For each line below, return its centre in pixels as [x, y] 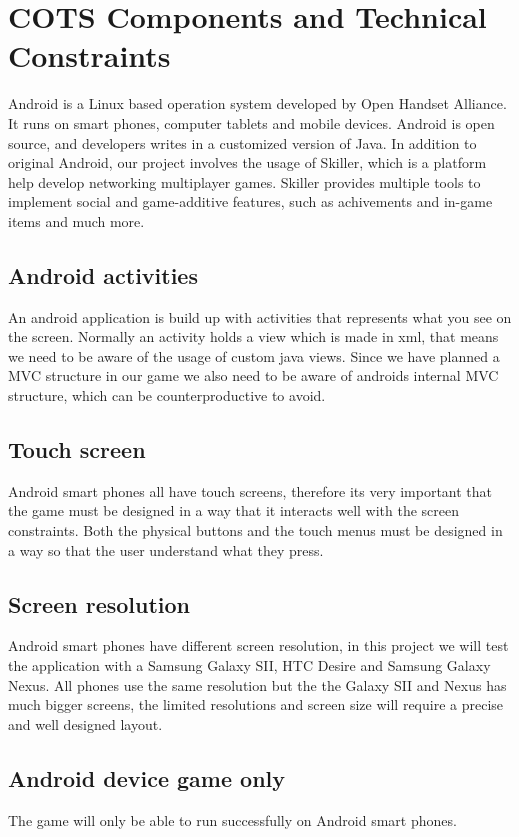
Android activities [103, 274]
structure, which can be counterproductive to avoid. [167, 395]
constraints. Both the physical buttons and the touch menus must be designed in [255, 530]
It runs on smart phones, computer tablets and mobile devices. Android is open [251, 122]
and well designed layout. [85, 723]
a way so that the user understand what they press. [166, 549]
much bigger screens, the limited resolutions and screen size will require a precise [256, 704]
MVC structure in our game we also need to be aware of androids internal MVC [253, 375]
